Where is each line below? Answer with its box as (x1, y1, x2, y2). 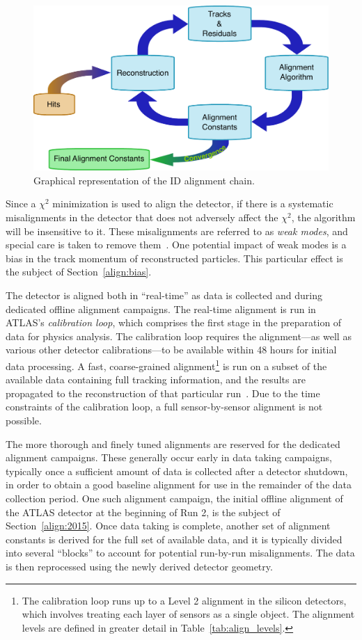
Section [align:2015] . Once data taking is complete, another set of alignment (6, 518, 331, 533)
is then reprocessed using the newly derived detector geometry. (6, 559, 273, 573)
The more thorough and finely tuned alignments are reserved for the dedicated (6, 436, 340, 451)
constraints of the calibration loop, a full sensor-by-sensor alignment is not (6, 399, 323, 414)
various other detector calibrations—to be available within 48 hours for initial (6, 342, 337, 357)
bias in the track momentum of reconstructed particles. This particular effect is (6, 250, 343, 265)
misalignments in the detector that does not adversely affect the (6, 210, 278, 225)
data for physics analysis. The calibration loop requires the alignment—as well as (6, 328, 352, 343)
